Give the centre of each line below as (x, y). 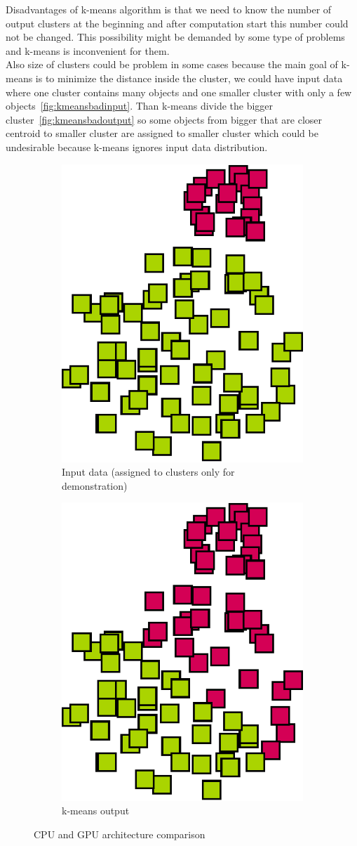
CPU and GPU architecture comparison (120, 834)
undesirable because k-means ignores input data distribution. (137, 147)
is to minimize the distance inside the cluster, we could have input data (189, 78)
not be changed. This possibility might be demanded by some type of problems (175, 37)
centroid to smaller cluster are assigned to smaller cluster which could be (162, 133)
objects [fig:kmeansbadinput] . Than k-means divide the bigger (140, 106)
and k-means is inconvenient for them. (88, 50)
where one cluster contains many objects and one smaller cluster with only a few (179, 92)
